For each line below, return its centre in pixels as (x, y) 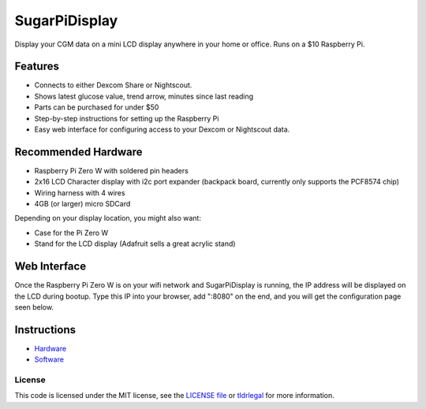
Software (49, 359)
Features (37, 67)
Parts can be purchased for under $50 (97, 107)
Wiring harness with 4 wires (80, 192)
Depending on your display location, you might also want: (108, 218)
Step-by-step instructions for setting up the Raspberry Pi (127, 118)
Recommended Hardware (78, 152)
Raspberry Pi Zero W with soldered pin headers (111, 170)
